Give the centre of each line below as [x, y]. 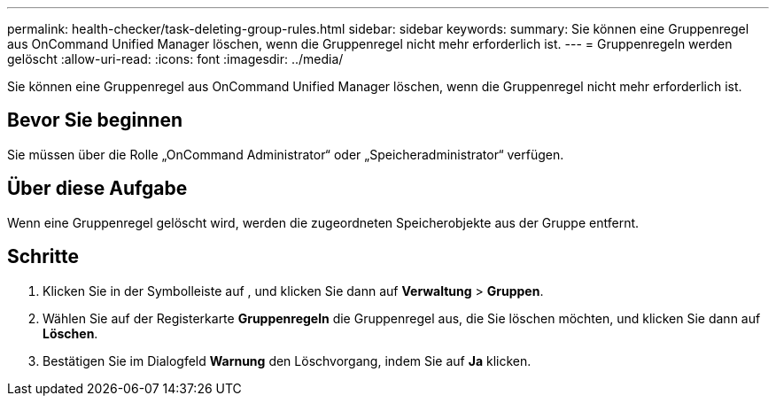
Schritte [43, 257]
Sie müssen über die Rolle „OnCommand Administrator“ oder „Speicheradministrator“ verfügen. [286, 154]
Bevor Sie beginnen [95, 120]
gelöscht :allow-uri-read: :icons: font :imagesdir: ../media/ [175, 59]
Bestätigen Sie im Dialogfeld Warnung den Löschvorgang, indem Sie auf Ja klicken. [287, 360]
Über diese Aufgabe [97, 189]
